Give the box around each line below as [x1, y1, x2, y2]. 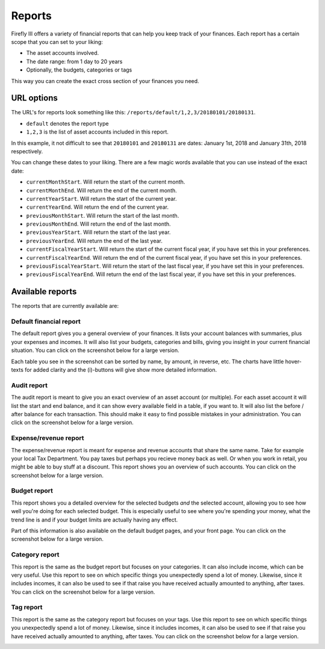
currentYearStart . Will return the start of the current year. [26, 195, 177, 202]
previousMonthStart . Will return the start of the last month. [26, 212, 179, 219]
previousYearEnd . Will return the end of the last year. [26, 237, 162, 244]
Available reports [11, 286, 77, 297]
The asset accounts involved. [26, 49, 99, 57]
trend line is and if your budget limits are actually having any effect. [11, 516, 178, 523]
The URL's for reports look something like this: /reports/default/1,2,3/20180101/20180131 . [11, 109, 256, 116]
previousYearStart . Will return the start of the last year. [26, 229, 171, 236]
